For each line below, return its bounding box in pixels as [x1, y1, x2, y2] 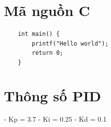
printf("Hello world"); [32, 40, 109, 47]
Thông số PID [4, 85, 101, 105]
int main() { [18, 31, 60, 38]
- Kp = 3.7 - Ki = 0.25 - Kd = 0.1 [4, 113, 107, 124]
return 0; [32, 49, 63, 57]
